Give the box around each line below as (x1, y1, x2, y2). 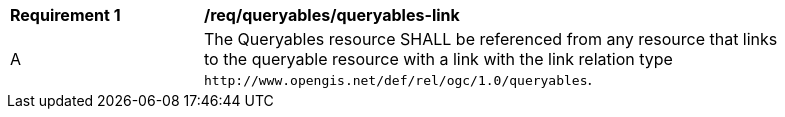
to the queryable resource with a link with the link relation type (204, 49, 673, 69)
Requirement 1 (10, 5, 121, 25)
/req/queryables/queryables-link (204, 5, 460, 25)
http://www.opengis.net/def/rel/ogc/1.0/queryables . (204, 69, 593, 89)
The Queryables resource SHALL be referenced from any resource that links (204, 29, 778, 49)
